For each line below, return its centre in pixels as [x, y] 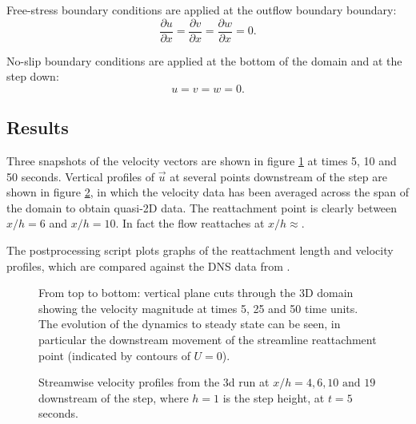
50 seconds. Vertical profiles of [81, 176]
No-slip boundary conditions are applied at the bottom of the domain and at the [204, 60]
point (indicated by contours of [114, 355]
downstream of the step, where [114, 397]
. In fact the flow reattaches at [190, 223]
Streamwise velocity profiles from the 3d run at [154, 382]
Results [38, 127]
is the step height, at [274, 397]
